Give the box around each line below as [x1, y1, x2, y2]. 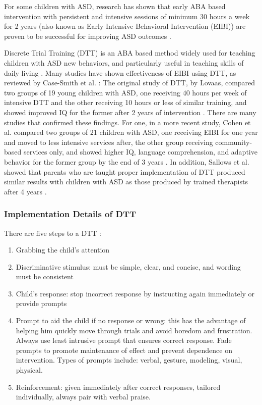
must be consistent [16, 271, 74, 282]
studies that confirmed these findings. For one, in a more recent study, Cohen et [4, 117, 251, 127]
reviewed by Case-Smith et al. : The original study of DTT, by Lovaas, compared [4, 77, 255, 88]
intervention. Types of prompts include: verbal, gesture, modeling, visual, [16, 355, 242, 365]
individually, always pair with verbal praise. [16, 391, 151, 402]
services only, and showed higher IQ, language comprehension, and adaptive [23, 146, 257, 157]
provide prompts [16, 298, 67, 309]
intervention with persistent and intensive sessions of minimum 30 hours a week [4, 11, 250, 21]
